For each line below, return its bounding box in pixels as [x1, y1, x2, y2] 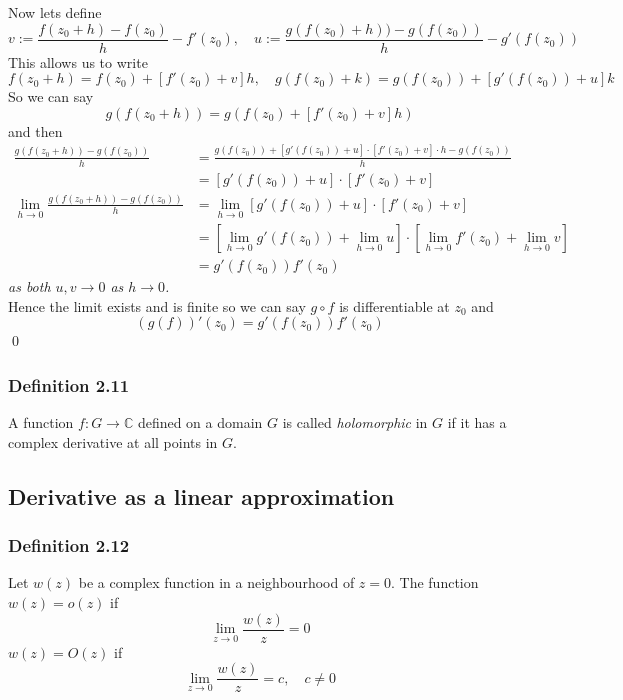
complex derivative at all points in [8, 431, 218, 452]
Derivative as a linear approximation [8, 480, 395, 511]
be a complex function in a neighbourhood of [78, 572, 355, 593]
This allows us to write [8, 51, 148, 72]
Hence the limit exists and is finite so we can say [8, 295, 306, 316]
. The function [391, 572, 479, 593]
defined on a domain [137, 412, 263, 433]
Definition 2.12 [8, 533, 130, 558]
